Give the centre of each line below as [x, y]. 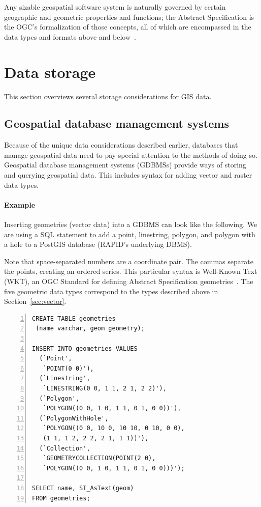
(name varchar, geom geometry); [90, 329]
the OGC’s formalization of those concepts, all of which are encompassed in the [128, 27]
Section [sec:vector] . [35, 301]
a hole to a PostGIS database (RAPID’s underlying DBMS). [98, 244]
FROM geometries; [61, 498]
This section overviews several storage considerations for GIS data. [108, 96]
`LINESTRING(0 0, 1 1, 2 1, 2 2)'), [105, 388]
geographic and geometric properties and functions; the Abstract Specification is [129, 17]
